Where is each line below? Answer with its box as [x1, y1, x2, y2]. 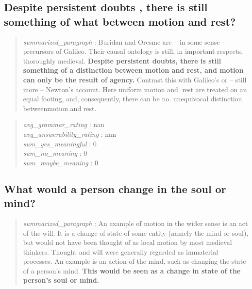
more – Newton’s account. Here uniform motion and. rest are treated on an [23, 84, 247, 94]
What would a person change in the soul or [4, 181, 226, 196]
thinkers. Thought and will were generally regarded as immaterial [23, 246, 218, 257]
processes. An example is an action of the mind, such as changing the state [23, 256, 246, 266]
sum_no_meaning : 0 [23, 148, 87, 158]
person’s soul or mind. [23, 275, 100, 285]
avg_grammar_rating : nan [23, 119, 104, 129]
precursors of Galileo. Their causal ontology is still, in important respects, [23, 46, 243, 56]
